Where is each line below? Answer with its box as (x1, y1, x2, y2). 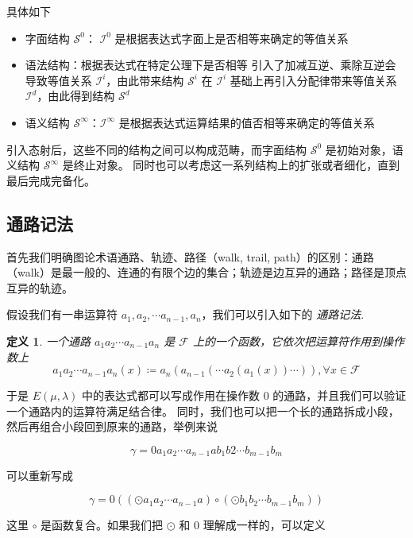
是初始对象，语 (325, 141, 403, 157)
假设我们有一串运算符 (6, 306, 118, 323)
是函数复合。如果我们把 (41, 517, 164, 533)
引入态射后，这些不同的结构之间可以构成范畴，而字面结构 (6, 141, 307, 157)
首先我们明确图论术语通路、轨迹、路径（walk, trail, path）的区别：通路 (6, 248, 374, 265)
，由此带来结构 (106, 72, 184, 88)
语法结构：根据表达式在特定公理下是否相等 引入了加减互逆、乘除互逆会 (25, 56, 396, 73)
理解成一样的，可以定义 (203, 517, 326, 533)
